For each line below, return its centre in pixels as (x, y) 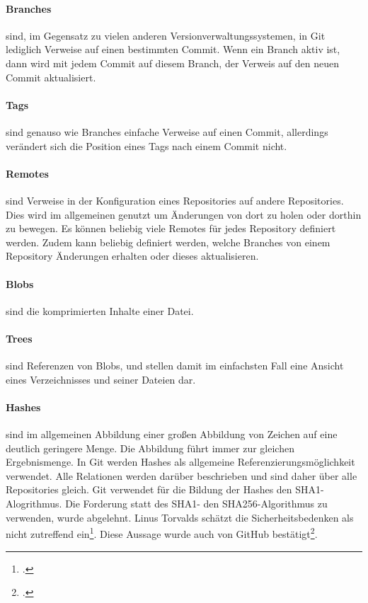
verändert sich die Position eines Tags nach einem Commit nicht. (146, 145)
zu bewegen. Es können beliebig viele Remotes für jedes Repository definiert (171, 228)
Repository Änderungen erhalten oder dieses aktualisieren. (132, 256)
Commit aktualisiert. (51, 77)
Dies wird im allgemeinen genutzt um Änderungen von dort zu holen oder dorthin (184, 214)
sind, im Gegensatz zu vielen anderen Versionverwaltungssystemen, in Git (166, 35)
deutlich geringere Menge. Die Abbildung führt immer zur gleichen (150, 448)
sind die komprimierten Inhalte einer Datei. (100, 310)
